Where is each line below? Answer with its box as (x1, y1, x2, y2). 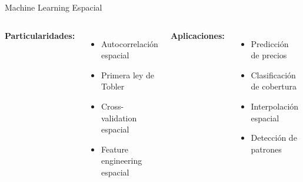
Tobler (101, 80, 125, 92)
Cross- (101, 100, 124, 112)
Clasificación (251, 68, 296, 81)
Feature (101, 143, 129, 155)
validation (101, 111, 137, 124)
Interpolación (251, 100, 299, 112)
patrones (251, 143, 282, 155)
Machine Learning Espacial (5, 1, 102, 13)
